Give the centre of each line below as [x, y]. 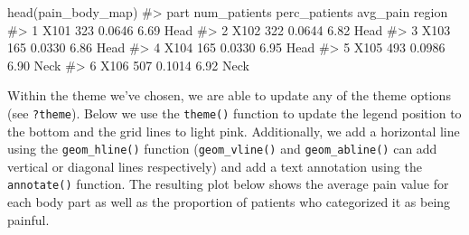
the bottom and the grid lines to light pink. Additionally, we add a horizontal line [234, 131]
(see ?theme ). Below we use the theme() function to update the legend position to [234, 113]
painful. [28, 219]
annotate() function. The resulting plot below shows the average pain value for [228, 184]
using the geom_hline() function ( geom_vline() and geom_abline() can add [222, 149]
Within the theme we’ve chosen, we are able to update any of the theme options [229, 95]
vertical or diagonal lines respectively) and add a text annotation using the [215, 166]
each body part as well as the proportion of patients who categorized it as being [229, 202]
